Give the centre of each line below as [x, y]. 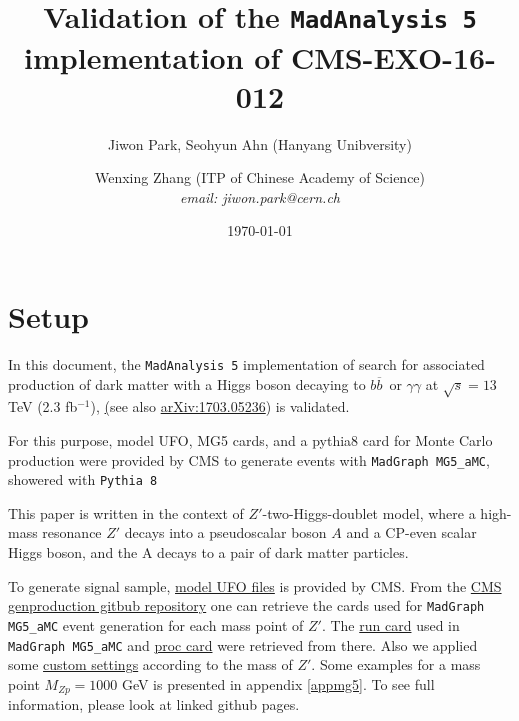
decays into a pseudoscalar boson [225, 532]
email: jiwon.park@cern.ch [260, 196]
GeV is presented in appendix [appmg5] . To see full [278, 683]
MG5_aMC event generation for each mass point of [156, 624]
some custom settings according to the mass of [150, 664]
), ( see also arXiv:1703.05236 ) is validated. [220, 406]
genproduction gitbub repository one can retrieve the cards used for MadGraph [246, 605]
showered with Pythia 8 [83, 479]
